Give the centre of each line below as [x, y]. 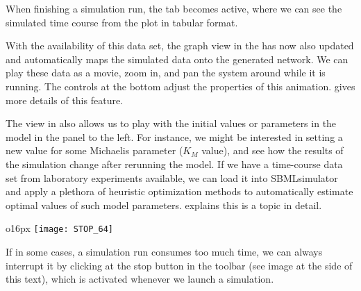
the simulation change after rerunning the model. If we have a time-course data [174, 164]
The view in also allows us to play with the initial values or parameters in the [171, 123]
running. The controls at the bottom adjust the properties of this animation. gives [180, 86]
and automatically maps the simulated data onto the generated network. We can [177, 59]
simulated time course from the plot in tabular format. [122, 22]
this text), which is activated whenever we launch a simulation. [140, 279]
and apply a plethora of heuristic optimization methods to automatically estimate [179, 191]
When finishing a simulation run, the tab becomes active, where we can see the [174, 8]
